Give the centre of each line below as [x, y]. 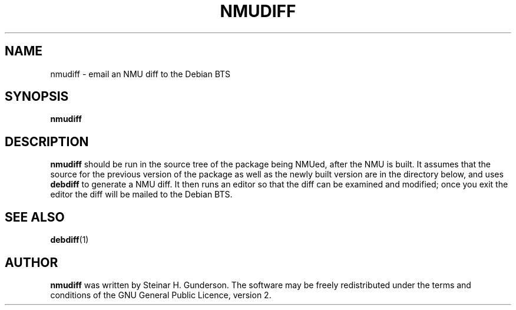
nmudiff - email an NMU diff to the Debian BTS [140, 74]
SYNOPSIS [37, 97]
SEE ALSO [35, 217]
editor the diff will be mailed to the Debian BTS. [141, 194]
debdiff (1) [70, 240]
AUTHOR [32, 262]
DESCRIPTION [47, 141]
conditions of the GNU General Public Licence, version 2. [161, 295]
